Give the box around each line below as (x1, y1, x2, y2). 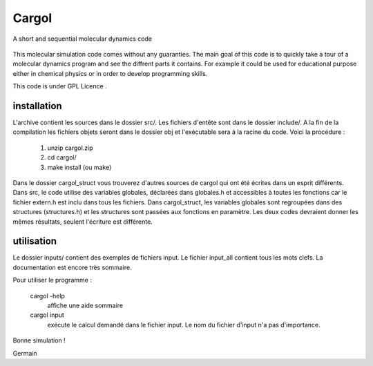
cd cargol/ (47, 153, 77, 162)
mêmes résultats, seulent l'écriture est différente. (12, 218, 153, 226)
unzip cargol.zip (47, 144, 93, 152)
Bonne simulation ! (12, 336, 66, 345)
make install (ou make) (47, 163, 112, 171)
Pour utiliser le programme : (12, 276, 93, 285)
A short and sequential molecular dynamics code (12, 35, 152, 43)
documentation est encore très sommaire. (12, 263, 132, 271)
